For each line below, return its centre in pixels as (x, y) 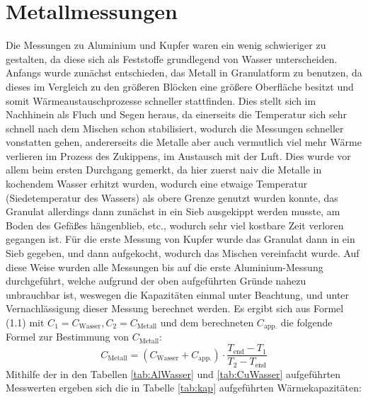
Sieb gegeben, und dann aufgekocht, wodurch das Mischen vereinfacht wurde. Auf (183, 253)
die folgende (306, 322)
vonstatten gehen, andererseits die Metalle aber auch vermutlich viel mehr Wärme (184, 142)
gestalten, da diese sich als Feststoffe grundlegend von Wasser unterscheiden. (172, 58)
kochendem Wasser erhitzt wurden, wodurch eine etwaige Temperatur (157, 184)
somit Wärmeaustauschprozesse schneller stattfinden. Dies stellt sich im (161, 100)
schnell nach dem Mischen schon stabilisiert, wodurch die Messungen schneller (175, 128)
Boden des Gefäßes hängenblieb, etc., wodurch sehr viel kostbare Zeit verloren (175, 225)
